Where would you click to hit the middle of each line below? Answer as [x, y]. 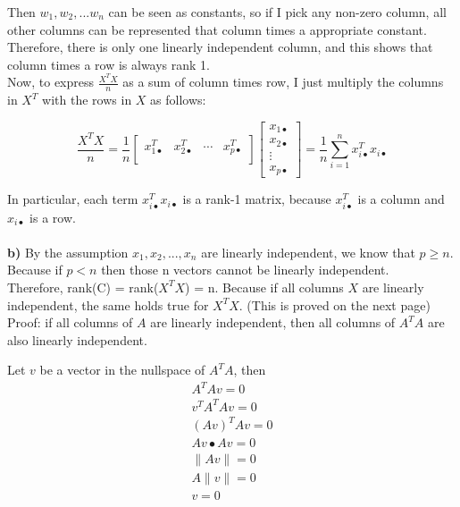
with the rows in [87, 100]
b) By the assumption [68, 252]
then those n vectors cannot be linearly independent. [245, 270]
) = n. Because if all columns [264, 287]
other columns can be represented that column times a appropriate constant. [217, 29]
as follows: [178, 100]
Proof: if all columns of [70, 322]
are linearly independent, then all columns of [273, 322]
